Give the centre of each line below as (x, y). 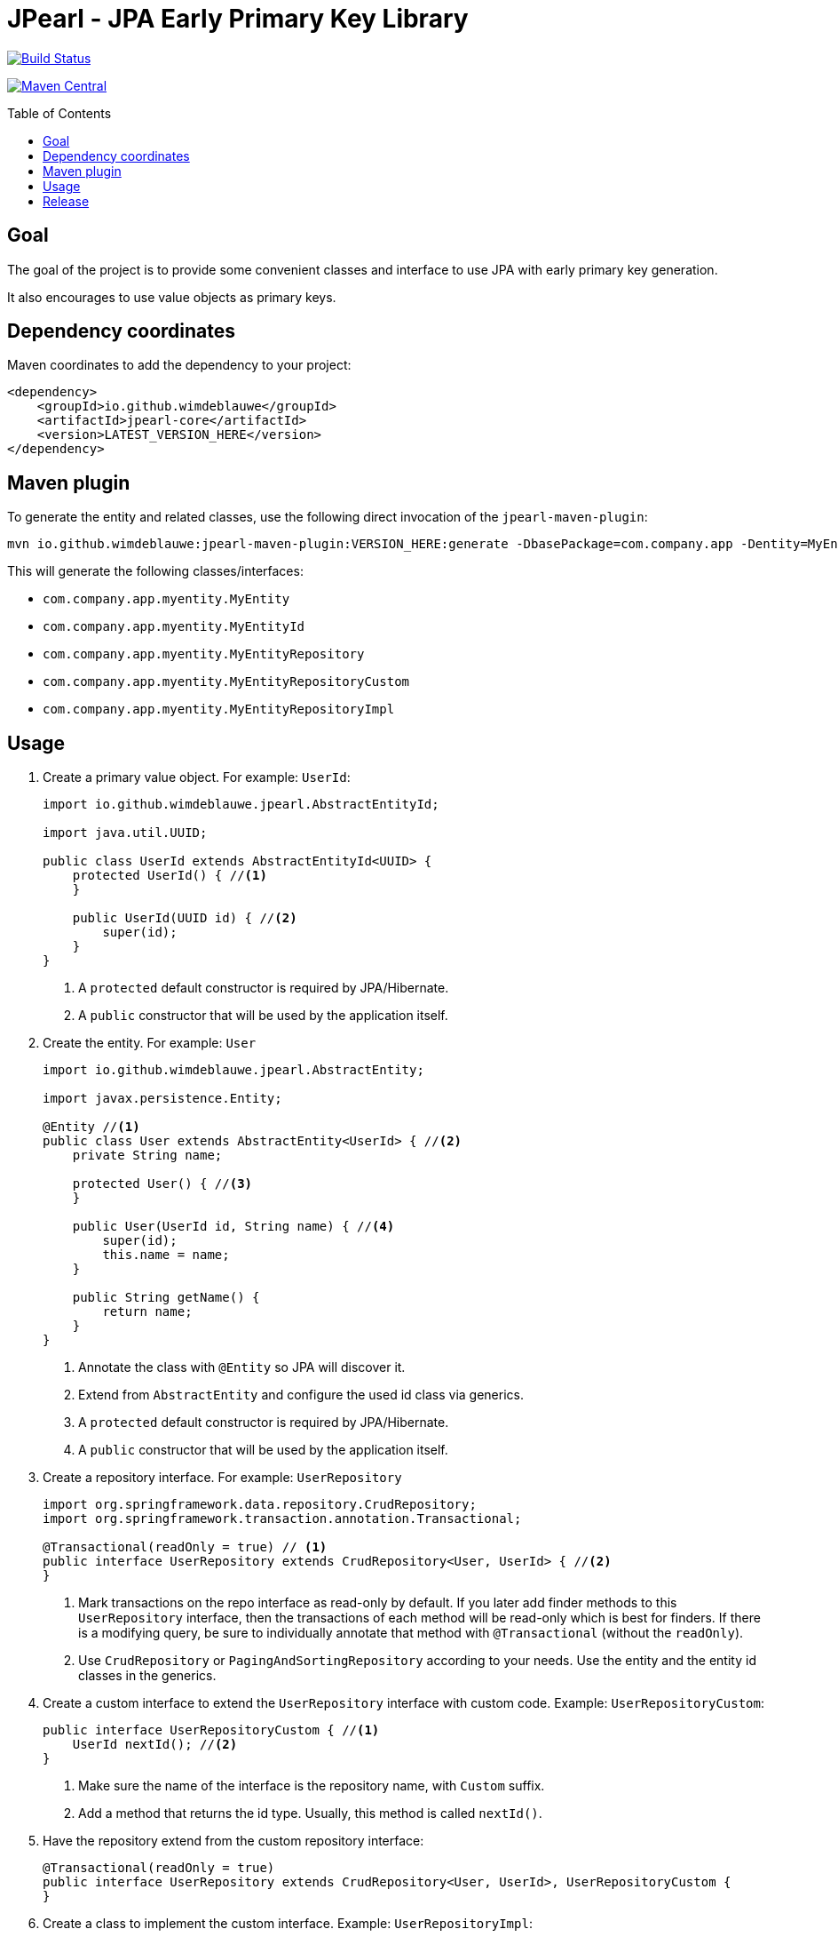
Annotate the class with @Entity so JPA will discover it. (242, 1367)
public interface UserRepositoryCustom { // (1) (211, 1730)
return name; (147, 1312)
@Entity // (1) (91, 1127)
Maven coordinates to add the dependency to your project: (179, 365)
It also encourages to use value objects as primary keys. (172, 297)
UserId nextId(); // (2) (155, 1745)
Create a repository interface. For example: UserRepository (222, 1478)
